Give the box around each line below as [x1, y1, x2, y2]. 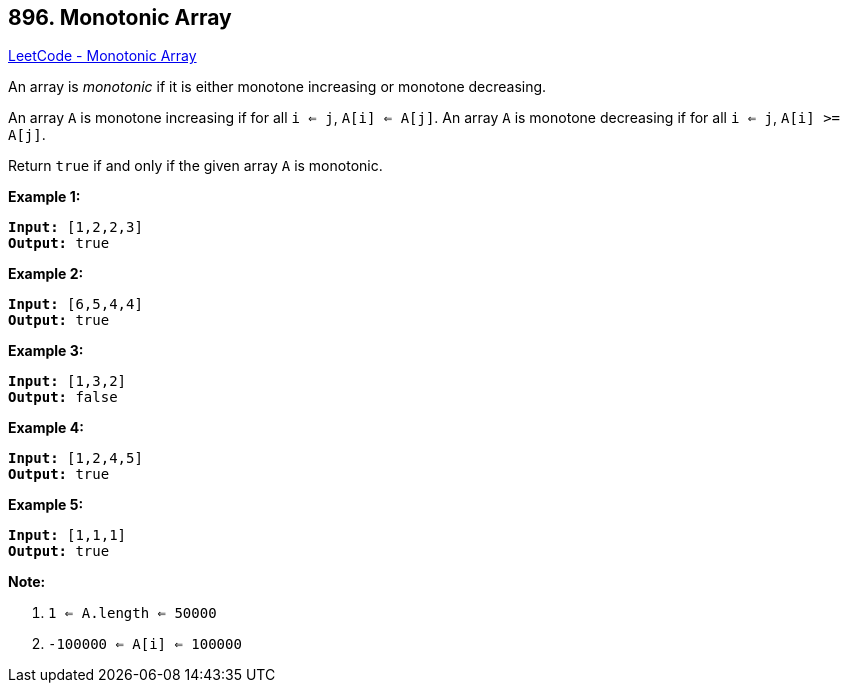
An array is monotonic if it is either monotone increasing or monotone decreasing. [8, 78, 547, 96]
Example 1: [8, 188, 81, 206]
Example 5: [8, 496, 84, 514]
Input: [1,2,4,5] [8, 450, 143, 467]
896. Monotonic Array [8, 5, 232, 30]
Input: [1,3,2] [8, 373, 127, 390]
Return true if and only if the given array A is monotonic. [8, 157, 383, 175]
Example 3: [8, 342, 84, 360]
